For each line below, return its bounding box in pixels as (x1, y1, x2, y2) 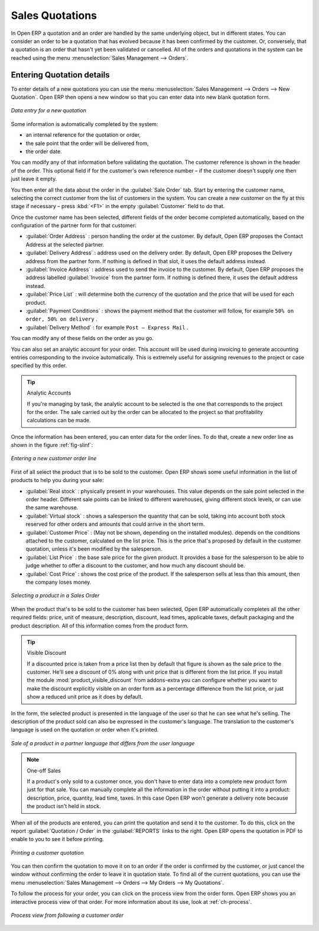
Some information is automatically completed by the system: (11, 120, 158, 127)
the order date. (25, 148, 62, 155)
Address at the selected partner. (25, 241, 105, 248)
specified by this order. (11, 362, 67, 369)
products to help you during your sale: (11, 477, 104, 484)
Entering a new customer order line (11, 455, 97, 462)
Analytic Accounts (27, 389, 71, 396)
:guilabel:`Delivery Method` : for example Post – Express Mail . (25, 324, 188, 331)
